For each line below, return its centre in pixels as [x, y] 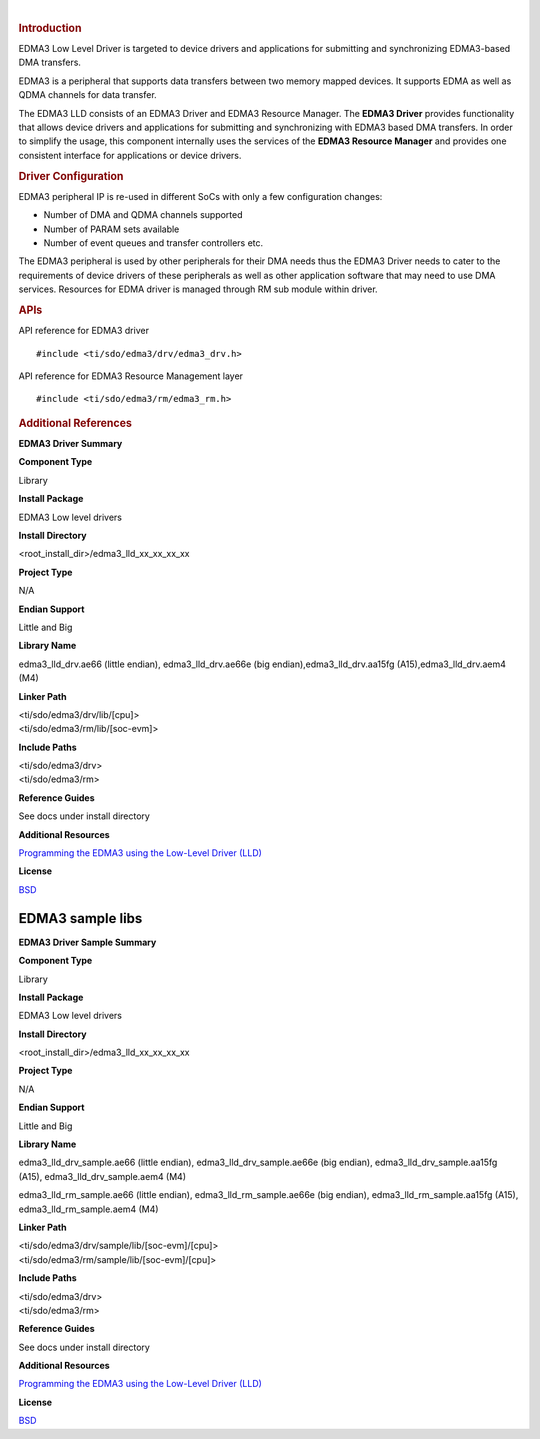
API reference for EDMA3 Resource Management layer [131, 376]
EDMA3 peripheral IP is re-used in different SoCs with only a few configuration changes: [200, 196]
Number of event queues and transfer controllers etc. [153, 243]
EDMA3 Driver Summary [70, 444]
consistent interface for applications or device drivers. [130, 155]
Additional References [75, 423]
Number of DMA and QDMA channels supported [143, 215]
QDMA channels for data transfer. [87, 95]
